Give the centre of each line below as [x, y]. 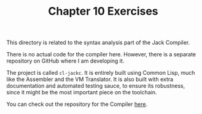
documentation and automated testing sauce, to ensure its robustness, [96, 86]
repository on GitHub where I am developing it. [65, 61]
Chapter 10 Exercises [103, 11]
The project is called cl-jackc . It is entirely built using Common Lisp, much [101, 73]
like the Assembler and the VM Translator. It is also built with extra [90, 79]
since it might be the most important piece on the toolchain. [82, 93]
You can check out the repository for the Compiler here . [77, 104]
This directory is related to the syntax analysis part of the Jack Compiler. [98, 43]
